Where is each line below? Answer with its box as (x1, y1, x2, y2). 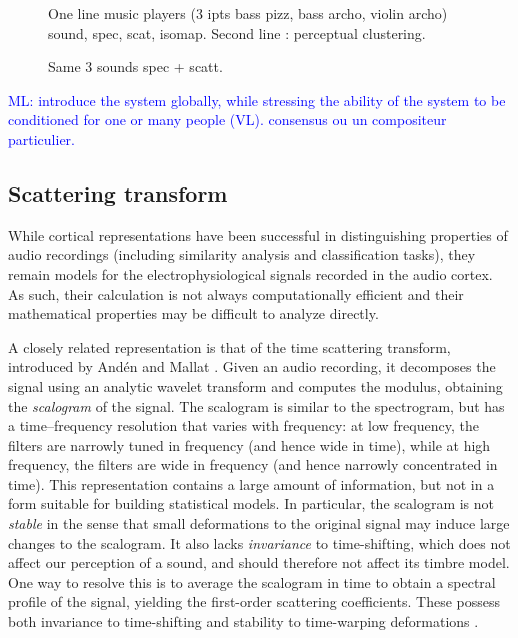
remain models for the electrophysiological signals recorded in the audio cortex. (8, 263, 493, 284)
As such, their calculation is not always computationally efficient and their (8, 283, 464, 304)
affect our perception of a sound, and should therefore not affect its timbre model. (8, 552, 510, 573)
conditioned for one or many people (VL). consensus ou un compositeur (8, 109, 447, 130)
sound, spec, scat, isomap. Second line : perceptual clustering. (48, 22, 426, 43)
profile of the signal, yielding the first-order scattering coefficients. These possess (8, 591, 501, 612)
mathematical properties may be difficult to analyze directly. (8, 303, 379, 324)
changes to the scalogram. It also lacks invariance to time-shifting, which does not (8, 532, 511, 553)
